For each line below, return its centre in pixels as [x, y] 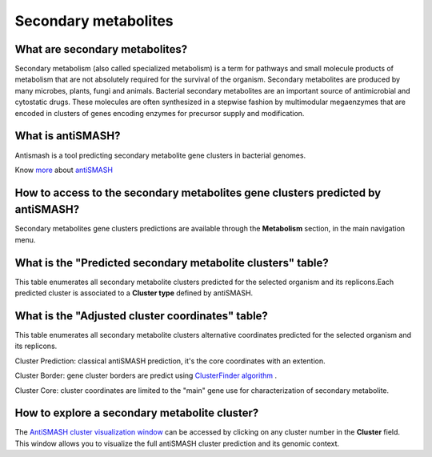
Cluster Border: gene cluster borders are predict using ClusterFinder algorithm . [146, 375]
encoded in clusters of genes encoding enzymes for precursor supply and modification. [160, 113]
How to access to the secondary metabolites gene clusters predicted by [198, 192]
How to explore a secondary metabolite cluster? [137, 413]
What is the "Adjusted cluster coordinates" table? [141, 316]
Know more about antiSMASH [64, 170]
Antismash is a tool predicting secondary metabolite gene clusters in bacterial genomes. [160, 155]
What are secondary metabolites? [101, 49]
